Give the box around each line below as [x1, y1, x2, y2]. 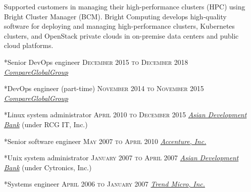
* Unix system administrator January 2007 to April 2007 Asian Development [4, 152, 239, 163]
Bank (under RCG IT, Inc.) [4, 119, 88, 129]
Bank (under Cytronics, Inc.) [4, 162, 92, 172]
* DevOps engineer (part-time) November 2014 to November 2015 [4, 83, 204, 94]
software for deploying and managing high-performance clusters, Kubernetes [4, 21, 235, 31]
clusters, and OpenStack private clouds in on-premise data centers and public [4, 30, 239, 41]
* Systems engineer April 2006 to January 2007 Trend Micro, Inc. [4, 179, 205, 189]
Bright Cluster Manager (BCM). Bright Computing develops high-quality [4, 11, 227, 21]
